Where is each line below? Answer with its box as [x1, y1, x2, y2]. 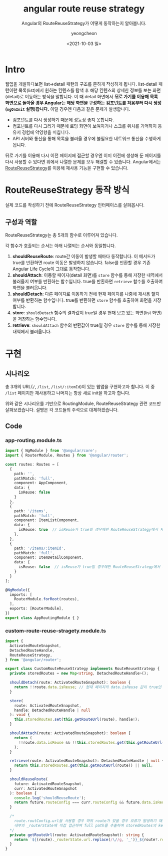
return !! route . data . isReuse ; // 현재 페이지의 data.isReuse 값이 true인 [14, 685, 161, 690]
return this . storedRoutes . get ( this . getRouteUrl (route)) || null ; [14, 763, 153, 768]
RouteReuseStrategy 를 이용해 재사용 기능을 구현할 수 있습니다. [5, 165, 129, 171]
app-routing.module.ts [5, 437, 62, 444]
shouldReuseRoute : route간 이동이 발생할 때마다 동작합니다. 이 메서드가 [12, 254, 155, 260]
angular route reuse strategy [23, 3, 145, 15]
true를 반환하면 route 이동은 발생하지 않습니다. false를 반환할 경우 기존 [12, 260, 151, 266]
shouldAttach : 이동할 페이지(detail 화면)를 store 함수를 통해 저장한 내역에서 [12, 272, 163, 278]
